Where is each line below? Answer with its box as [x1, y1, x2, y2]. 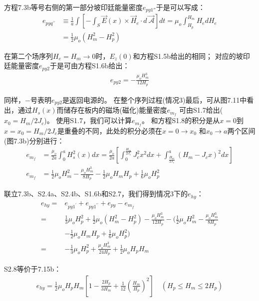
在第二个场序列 [4, 50, 53, 61]
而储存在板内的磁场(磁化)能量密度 [56, 105, 167, 115]
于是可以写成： [156, 2, 205, 12]
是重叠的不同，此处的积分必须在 [57, 126, 162, 136]
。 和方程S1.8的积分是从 [141, 115, 220, 126]
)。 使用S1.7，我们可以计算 [44, 115, 132, 126]
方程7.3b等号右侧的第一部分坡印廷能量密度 [4, 2, 143, 12]
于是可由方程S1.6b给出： [49, 60, 130, 71]
